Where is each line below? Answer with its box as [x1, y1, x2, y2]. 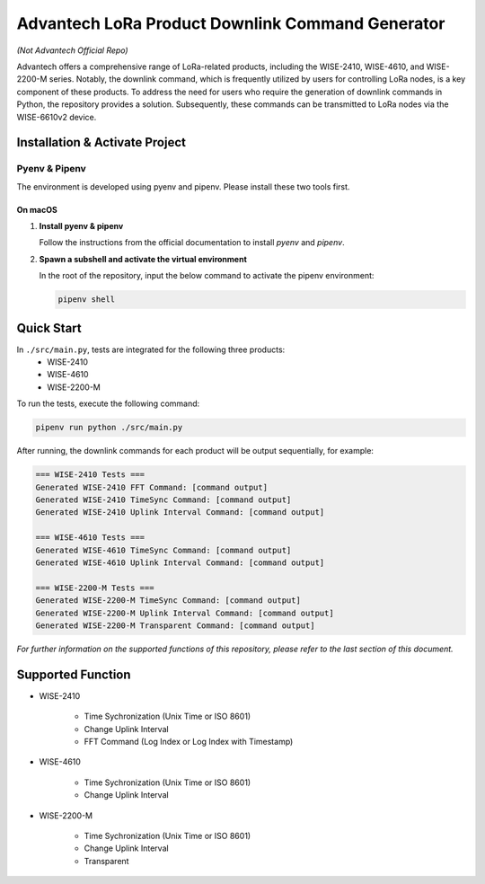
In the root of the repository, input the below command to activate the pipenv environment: [39, 270, 375, 281]
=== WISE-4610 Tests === [35, 533, 145, 543]
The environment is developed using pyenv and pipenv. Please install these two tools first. [16, 181, 350, 192]
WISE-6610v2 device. [16, 111, 97, 122]
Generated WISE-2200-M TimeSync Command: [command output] [35, 596, 301, 606]
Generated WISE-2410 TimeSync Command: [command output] [35, 495, 292, 505]
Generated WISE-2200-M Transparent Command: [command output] [35, 620, 315, 631]
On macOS [16, 204, 57, 215]
